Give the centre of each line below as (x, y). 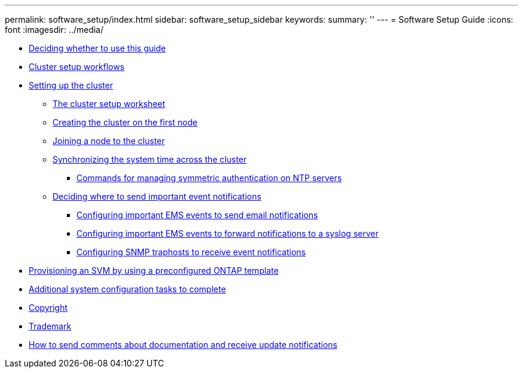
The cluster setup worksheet (109, 104)
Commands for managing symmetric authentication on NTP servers (209, 178)
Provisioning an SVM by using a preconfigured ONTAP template (154, 270)
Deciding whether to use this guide (97, 48)
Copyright (48, 308)
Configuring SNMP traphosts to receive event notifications (191, 252)
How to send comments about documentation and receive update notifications (183, 345)
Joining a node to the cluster (109, 141)
